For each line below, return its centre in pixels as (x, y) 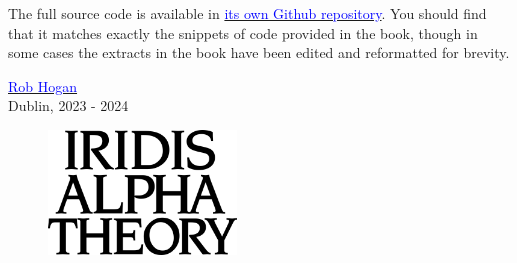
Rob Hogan (43, 85)
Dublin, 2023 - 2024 (68, 105)
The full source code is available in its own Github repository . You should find (247, 13)
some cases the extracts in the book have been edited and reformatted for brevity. (259, 52)
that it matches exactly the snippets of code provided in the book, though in (243, 32)
